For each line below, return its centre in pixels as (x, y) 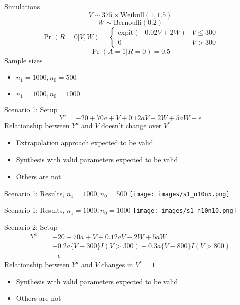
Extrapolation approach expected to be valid (84, 142)
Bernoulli (128, 22)
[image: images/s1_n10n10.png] (185, 211)
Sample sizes (23, 60)
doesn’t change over (132, 126)
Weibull (132, 15)
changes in (117, 265)
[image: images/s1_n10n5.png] (180, 194)
